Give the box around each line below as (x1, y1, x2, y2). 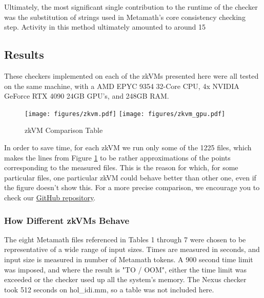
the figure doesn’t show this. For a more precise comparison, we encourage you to (4, 182, 260, 193)
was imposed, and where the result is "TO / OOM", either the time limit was (4, 264, 247, 274)
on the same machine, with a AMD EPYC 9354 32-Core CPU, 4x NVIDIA (4, 80, 239, 91)
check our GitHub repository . (4, 192, 96, 202)
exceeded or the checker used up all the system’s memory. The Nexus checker (4, 274, 247, 285)
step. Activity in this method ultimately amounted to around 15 (4, 21, 206, 32)
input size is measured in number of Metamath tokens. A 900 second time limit (4, 254, 253, 264)
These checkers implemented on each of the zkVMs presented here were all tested (4, 70, 259, 81)
